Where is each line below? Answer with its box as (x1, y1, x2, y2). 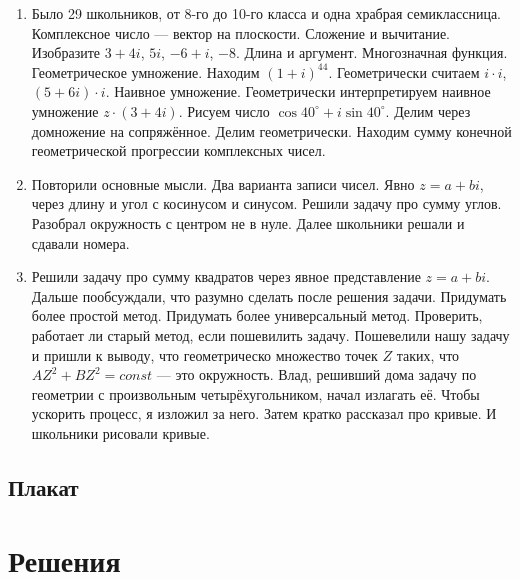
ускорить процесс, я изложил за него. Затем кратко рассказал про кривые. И (31, 403, 497, 424)
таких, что (396, 344, 460, 365)
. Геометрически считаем (328, 61, 480, 82)
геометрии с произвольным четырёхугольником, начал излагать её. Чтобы (31, 383, 480, 404)
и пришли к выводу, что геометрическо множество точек (31, 344, 378, 365)
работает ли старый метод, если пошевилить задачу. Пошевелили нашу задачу (31, 324, 510, 345)
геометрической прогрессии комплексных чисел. (31, 140, 326, 161)
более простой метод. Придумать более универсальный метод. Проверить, (31, 305, 483, 326)
